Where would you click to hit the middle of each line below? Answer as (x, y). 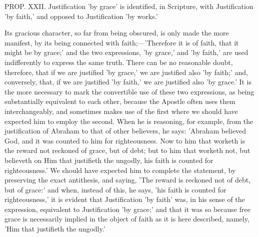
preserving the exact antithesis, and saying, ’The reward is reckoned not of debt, (128, 180)
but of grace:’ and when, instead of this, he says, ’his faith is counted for (115, 189)
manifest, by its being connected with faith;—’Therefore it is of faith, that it (122, 42)
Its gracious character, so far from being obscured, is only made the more (117, 33)
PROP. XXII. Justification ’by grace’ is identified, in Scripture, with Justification (129, 6)
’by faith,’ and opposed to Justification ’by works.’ (81, 16)
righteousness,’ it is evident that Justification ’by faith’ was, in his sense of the (125, 199)
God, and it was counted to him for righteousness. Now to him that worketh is (125, 140)
